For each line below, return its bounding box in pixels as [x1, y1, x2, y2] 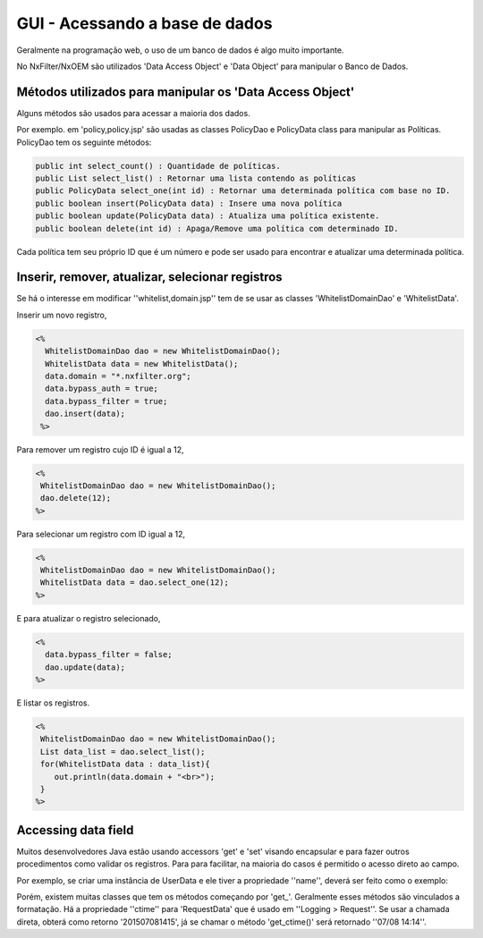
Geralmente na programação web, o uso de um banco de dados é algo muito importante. [16, 45, 344, 55]
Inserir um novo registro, [16, 309, 107, 320]
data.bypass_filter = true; [45, 396, 168, 406]
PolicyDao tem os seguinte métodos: [16, 137, 152, 148]
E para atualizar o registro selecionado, [16, 613, 161, 623]
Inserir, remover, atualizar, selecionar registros [16, 269, 283, 285]
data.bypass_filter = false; [45, 649, 174, 660]
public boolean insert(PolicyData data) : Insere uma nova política [35, 198, 343, 208]
